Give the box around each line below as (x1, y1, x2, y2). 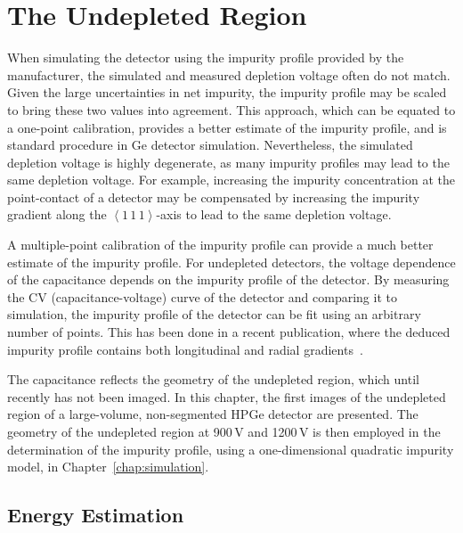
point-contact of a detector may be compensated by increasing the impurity (7, 187, 420, 206)
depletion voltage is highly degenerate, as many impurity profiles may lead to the (7, 152, 450, 171)
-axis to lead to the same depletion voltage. (156, 205, 392, 224)
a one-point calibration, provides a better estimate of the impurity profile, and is (7, 118, 447, 136)
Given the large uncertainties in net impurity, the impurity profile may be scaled (7, 83, 447, 102)
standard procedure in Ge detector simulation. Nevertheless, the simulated (7, 135, 413, 154)
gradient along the (7, 205, 107, 224)
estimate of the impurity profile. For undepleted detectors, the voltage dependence (7, 252, 456, 271)
